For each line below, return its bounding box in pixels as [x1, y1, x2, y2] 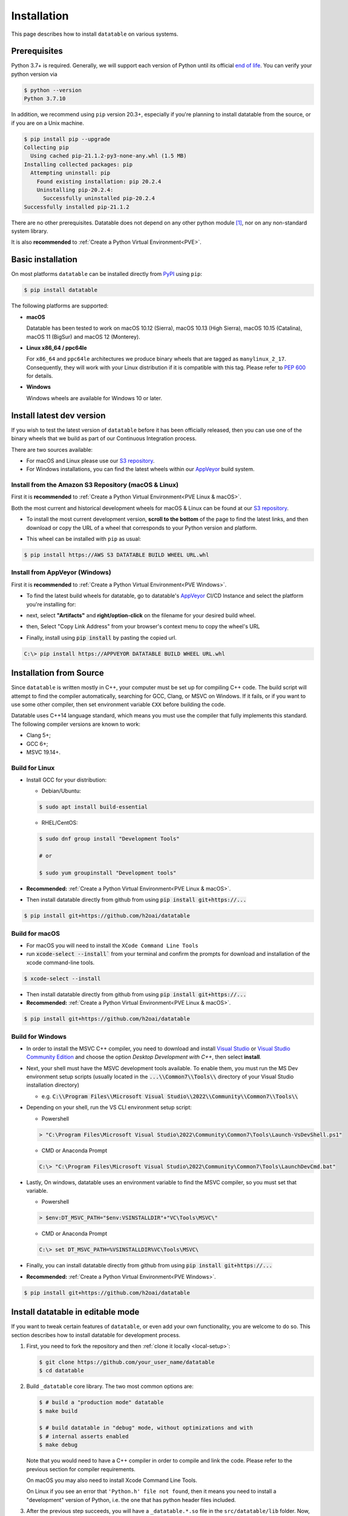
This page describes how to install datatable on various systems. [11, 30, 179, 38]
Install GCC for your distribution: [26, 776, 107, 783]
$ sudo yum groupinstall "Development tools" [39, 869, 177, 876]
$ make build [39, 1407, 78, 1414]
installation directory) [26, 1081, 80, 1088]
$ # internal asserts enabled [39, 1433, 129, 1440]
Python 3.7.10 [24, 95, 66, 102]
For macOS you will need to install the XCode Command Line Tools [26, 942, 199, 949]
